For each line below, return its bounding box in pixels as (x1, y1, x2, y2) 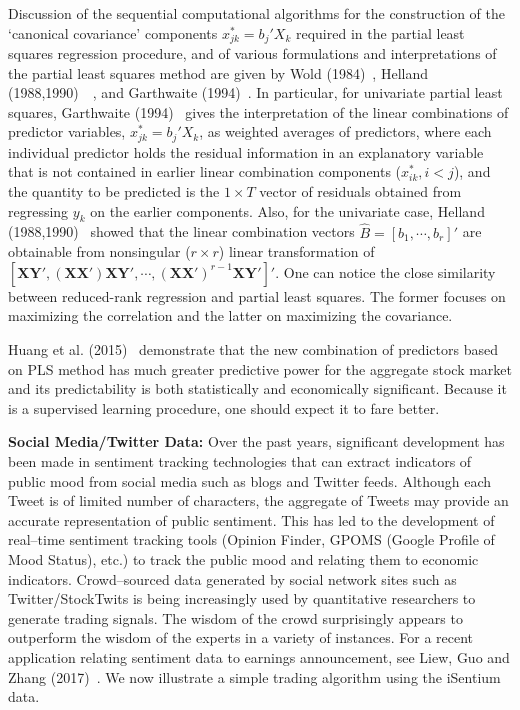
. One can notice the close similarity (275, 261, 496, 282)
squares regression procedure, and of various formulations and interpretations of (8, 43, 497, 64)
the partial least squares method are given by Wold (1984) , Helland (8, 62, 428, 83)
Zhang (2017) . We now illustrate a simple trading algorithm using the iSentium (8, 666, 501, 687)
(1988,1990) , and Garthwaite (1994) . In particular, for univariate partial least (8, 82, 503, 103)
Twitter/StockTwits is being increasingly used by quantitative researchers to (8, 588, 476, 609)
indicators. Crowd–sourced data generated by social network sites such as (8, 568, 457, 589)
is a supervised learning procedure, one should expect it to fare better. (8, 397, 440, 418)
